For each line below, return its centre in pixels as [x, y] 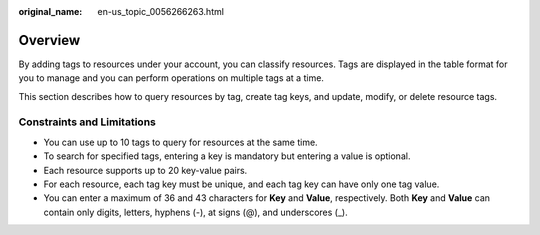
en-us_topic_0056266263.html [161, 11]
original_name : [50, 11]
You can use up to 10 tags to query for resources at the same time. [181, 142]
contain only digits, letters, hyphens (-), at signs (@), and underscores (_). [196, 212]
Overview [49, 40]
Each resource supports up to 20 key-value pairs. [145, 170]
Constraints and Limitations [87, 122]
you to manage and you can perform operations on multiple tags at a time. [171, 78]
